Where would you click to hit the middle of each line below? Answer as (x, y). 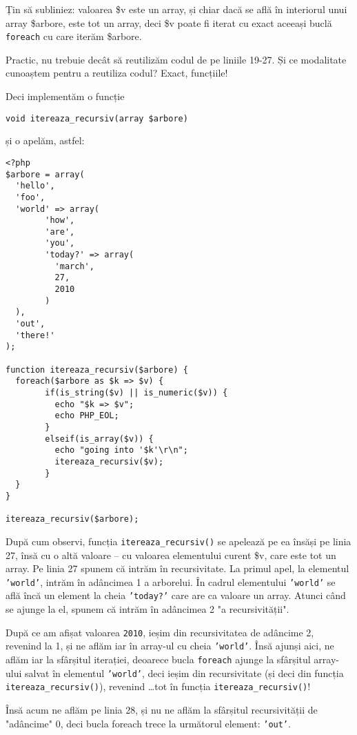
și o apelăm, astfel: (45, 140)
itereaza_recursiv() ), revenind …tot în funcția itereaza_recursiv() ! (158, 686)
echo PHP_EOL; (87, 416)
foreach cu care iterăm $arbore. (74, 36)
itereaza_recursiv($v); (109, 461)
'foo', (30, 197)
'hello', (35, 186)
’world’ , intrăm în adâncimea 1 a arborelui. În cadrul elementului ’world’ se (171, 581)
